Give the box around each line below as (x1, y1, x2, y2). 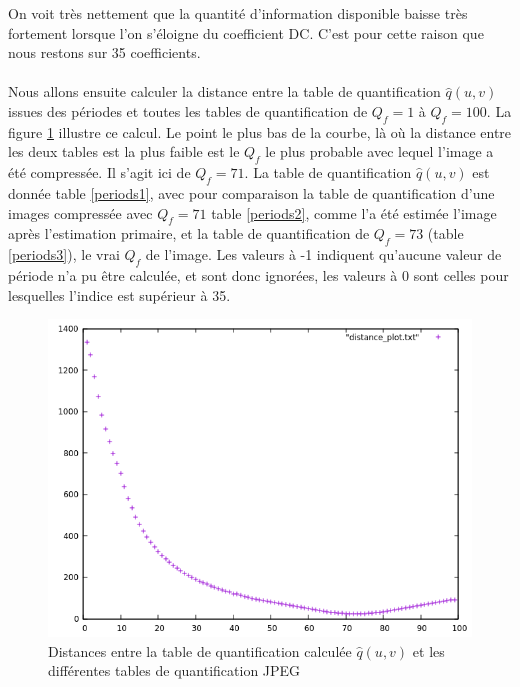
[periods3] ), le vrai (8, 244, 120, 265)
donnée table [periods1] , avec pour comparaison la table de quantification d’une (8, 182, 495, 203)
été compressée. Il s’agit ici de (8, 162, 191, 183)
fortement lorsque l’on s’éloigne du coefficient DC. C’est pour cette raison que (8, 22, 484, 43)
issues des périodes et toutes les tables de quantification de (8, 100, 368, 121)
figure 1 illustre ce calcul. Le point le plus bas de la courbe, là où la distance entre (8, 121, 512, 142)
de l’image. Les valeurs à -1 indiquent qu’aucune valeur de (145, 244, 502, 265)
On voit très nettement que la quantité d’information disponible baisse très (8, 3, 468, 23)
